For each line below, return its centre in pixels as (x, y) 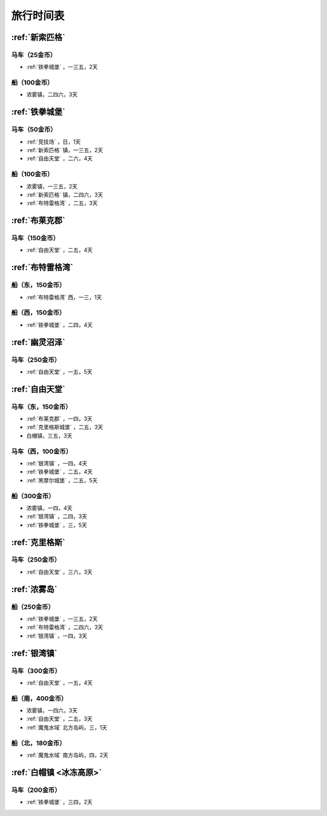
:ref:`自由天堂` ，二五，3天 (60, 719)
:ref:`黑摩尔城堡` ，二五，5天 (62, 480)
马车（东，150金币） (41, 407)
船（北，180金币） (38, 743)
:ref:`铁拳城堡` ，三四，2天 (59, 802)
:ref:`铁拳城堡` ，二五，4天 (60, 472)
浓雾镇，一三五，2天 (52, 186)
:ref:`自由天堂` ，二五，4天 (60, 250)
